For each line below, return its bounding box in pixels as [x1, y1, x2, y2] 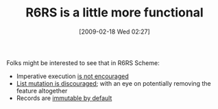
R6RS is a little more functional [25, 5, 204, 21]
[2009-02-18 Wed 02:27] [79, 27, 150, 36]
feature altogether [16, 86, 68, 95]
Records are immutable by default [16, 94, 112, 102]
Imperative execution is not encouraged [16, 72, 130, 80]
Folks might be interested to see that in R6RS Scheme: [6, 58, 160, 66]
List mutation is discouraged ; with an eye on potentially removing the [16, 79, 211, 87]
